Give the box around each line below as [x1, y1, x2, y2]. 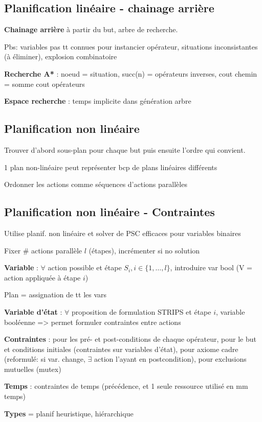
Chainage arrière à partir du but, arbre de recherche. [4, 24, 178, 35]
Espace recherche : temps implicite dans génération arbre [4, 96, 191, 106]
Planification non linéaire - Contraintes [4, 204, 215, 220]
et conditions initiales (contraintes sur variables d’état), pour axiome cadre [4, 343, 238, 354]
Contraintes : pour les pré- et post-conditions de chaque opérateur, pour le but [4, 334, 256, 344]
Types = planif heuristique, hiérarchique [4, 408, 134, 418]
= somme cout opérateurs [4, 78, 85, 89]
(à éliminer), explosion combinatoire [4, 51, 117, 62]
